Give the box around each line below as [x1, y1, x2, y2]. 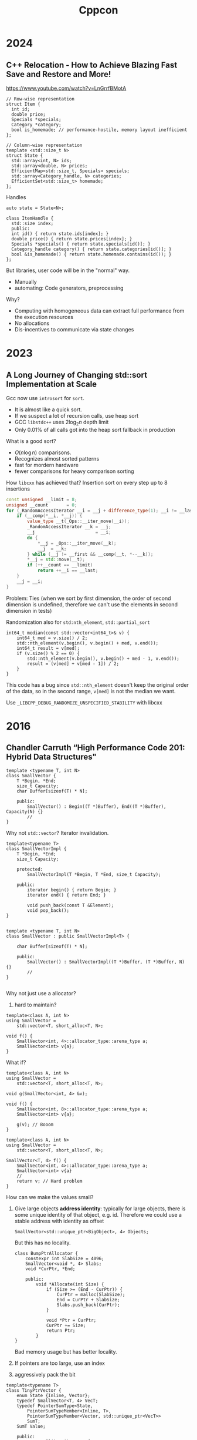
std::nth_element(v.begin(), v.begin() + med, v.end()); [16, 640, 159, 646]
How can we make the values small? [6, 1193, 94, 1200]
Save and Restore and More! [6, 69, 111, 79]
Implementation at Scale [6, 379, 97, 389]
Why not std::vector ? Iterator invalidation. [6, 829, 109, 836]
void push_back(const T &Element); [27, 902, 114, 908]
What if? [6, 1059, 26, 1066]
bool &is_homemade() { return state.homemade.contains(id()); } [11, 251, 172, 257]
